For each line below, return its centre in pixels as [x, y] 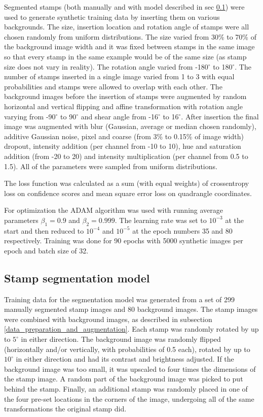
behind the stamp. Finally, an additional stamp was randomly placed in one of [126, 389]
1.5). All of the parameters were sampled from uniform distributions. [111, 166]
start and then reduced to [44, 230]
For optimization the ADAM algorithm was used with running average [114, 210]
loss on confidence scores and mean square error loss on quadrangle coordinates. [128, 193]
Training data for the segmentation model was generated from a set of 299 [119, 299]
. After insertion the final [220, 116]
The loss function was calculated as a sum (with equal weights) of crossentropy [127, 183]
